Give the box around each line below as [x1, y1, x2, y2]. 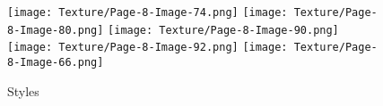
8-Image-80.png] [7, 23, 104, 37]
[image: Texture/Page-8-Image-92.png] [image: [7, 41, 288, 54]
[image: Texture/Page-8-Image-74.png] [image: [7, 6, 288, 19]
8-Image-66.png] [7, 55, 104, 69]
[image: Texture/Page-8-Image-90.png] [108, 23, 339, 37]
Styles [7, 81, 39, 100]
